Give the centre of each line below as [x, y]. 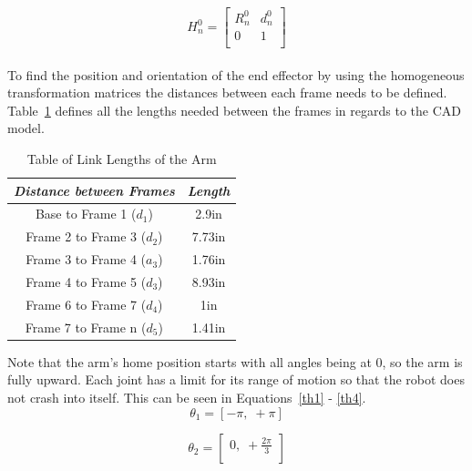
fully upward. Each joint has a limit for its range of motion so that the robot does [236, 379]
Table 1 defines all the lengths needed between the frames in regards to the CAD [234, 110]
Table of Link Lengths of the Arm [122, 159]
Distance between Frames [94, 190]
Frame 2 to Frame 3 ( [86, 236]
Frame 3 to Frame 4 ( [86, 259]
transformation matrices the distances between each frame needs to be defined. [227, 92]
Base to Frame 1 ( [86, 214]
